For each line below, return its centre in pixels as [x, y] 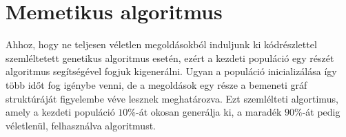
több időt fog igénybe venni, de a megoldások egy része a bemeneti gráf [156, 84]
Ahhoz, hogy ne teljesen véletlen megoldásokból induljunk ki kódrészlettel [161, 44]
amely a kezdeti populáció [60, 112]
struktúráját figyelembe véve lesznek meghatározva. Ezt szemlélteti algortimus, [172, 98]
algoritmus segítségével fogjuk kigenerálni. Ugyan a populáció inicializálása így [171, 71]
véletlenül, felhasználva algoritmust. [81, 125]
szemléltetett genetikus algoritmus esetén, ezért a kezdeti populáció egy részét [170, 57]
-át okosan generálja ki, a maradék [209, 112]
